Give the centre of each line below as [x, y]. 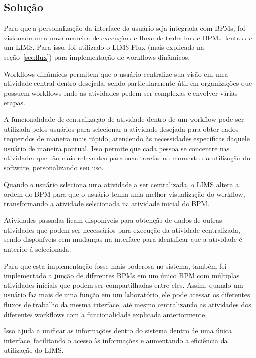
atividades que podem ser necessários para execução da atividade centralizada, [122, 229]
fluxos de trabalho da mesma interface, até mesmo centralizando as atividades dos [128, 304]
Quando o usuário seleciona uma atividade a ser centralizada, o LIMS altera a [122, 184]
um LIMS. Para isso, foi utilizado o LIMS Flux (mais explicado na [104, 47]
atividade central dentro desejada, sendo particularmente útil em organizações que [128, 83]
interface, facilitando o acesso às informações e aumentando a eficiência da [116, 340]
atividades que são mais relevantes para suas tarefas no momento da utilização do [127, 158]
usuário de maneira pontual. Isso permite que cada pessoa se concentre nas [117, 148]
